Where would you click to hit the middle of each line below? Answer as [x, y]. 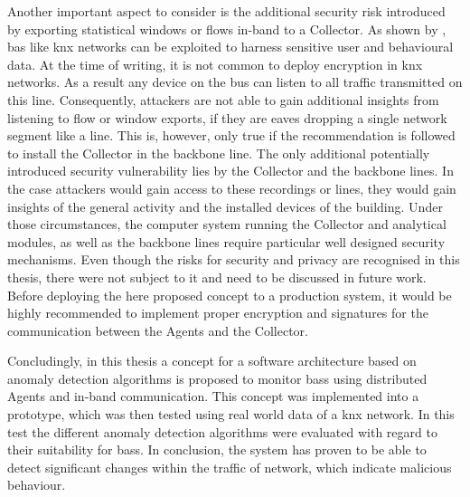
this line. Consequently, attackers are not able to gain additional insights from [223, 99]
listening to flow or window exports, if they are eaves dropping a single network [227, 117]
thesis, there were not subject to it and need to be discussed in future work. [217, 277]
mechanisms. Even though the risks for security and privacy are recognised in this [234, 259]
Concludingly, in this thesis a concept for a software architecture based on [212, 361]
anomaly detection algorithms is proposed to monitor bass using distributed [217, 378]
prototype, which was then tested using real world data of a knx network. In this [231, 414]
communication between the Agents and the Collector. [158, 330]
